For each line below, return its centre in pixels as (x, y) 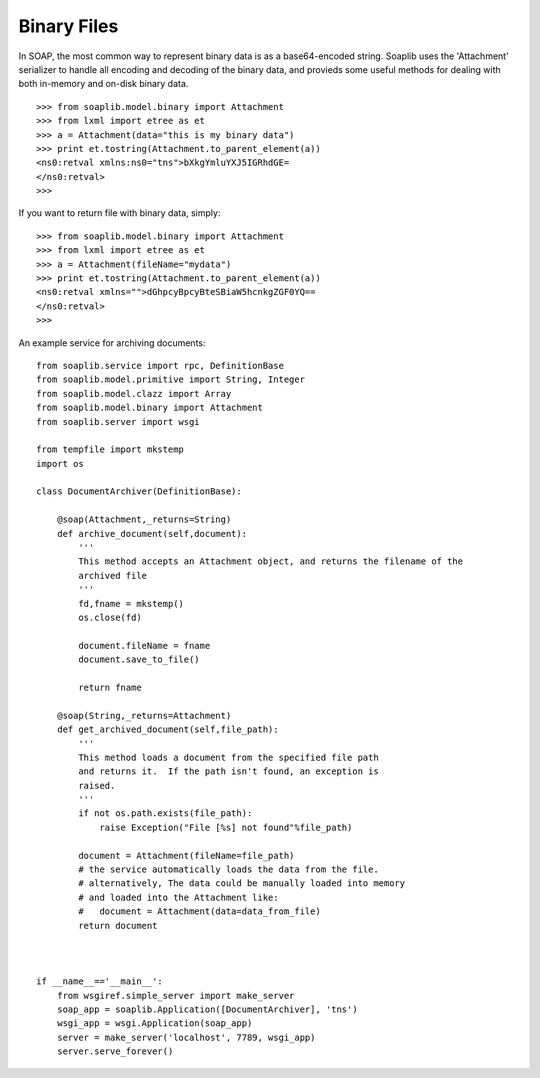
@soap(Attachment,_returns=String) (144, 519)
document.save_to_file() (139, 659)
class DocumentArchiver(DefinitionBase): (139, 491)
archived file (113, 575)
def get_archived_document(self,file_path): (167, 729)
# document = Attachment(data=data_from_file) (200, 911)
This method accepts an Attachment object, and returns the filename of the (271, 561)
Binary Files (68, 26)
